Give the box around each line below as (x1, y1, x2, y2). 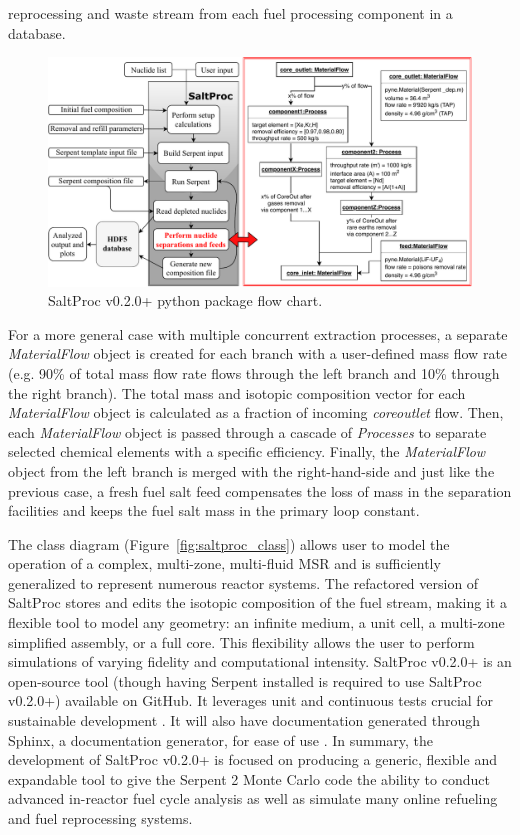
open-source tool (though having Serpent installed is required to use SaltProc (8, 670, 482, 691)
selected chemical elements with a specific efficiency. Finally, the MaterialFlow (8, 441, 486, 462)
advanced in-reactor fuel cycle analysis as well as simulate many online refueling (8, 788, 498, 809)
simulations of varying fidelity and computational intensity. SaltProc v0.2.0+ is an (8, 651, 512, 672)
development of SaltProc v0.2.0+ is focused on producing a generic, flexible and (8, 749, 497, 770)
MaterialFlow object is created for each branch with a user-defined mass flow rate (8, 343, 508, 364)
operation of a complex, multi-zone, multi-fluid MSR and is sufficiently (8, 553, 441, 574)
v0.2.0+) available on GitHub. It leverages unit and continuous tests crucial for (8, 690, 494, 711)
